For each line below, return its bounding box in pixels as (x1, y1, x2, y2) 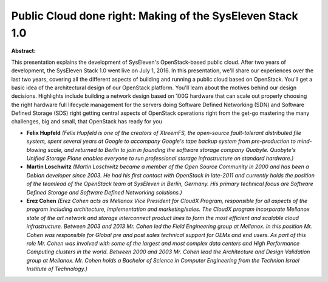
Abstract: (11, 47, 36, 55)
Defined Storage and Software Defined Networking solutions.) (26, 188, 182, 196)
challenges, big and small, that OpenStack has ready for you (11, 118, 162, 125)
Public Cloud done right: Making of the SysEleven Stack (11, 9, 299, 22)
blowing (26, 146, 47, 153)
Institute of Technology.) (26, 265, 88, 273)
